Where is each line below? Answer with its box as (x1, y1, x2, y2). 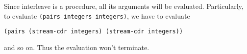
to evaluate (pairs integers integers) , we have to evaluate (4, 10, 190, 21)
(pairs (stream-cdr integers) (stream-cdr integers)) (4, 28, 183, 35)
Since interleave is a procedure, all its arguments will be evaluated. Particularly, (4, 1, 244, 11)
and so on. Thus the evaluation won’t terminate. (4, 42, 149, 52)
